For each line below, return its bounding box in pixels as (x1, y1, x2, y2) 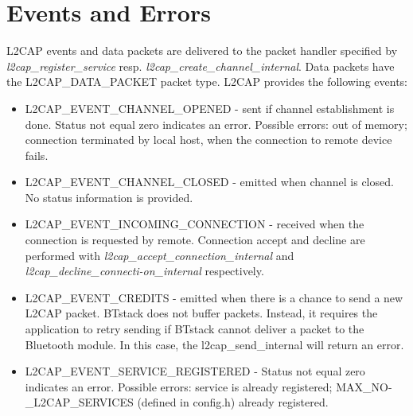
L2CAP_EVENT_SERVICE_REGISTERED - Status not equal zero (25, 363, 365, 379)
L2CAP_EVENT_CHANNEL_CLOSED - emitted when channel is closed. (25, 173, 394, 190)
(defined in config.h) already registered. (137, 394, 329, 410)
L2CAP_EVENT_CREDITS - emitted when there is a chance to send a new (25, 289, 403, 305)
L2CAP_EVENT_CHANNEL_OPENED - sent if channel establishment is (25, 99, 395, 116)
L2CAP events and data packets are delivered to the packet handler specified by (6, 42, 398, 59)
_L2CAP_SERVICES (25, 394, 134, 410)
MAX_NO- (336, 378, 392, 395)
